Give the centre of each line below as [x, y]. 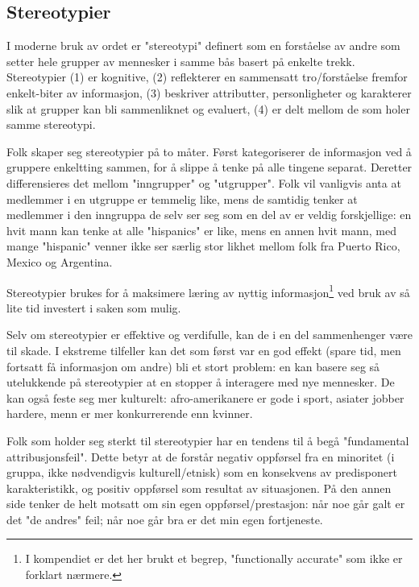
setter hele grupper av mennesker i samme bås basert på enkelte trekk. [181, 61]
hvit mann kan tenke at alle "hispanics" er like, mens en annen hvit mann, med [202, 230]
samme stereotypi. [51, 124]
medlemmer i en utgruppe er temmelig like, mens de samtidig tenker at [182, 198]
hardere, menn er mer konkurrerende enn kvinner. [130, 413]
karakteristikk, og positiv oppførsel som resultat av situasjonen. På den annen [199, 488]
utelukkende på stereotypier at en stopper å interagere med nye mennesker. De [201, 382]
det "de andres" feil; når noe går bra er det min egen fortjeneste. [165, 519]
